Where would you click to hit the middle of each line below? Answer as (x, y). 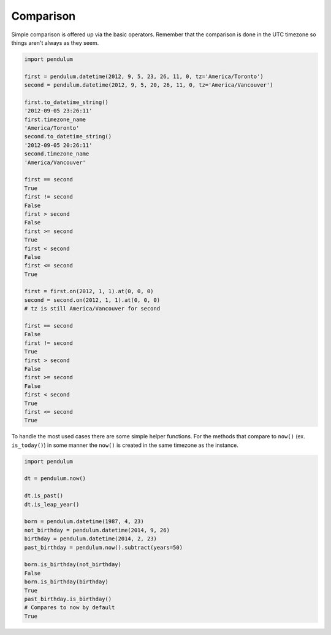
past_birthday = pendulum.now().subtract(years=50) (104, 547)
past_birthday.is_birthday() (68, 599)
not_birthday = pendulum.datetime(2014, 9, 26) (97, 530)
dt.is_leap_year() (52, 504)
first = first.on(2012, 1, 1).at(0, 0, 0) (89, 291)
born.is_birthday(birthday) (66, 582)
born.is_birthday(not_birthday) (73, 565)
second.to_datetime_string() (68, 136)
